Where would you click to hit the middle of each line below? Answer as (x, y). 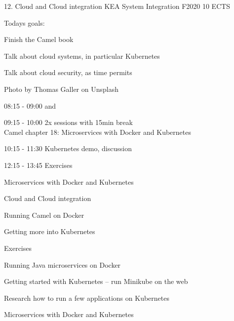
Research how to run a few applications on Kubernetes (87, 298)
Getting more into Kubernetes (50, 231)
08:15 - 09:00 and (30, 105)
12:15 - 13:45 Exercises (38, 165)
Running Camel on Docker (44, 215)
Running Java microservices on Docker (62, 264)
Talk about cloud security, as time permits (68, 72)
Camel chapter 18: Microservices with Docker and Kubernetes (97, 132)
